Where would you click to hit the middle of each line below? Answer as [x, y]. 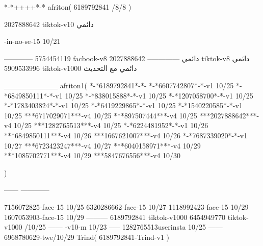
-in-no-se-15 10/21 [32, 41]
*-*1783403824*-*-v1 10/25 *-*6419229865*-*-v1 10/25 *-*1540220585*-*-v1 [123, 105]
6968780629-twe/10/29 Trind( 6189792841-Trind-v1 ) [87, 237]
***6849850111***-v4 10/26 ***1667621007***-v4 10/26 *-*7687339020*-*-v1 [126, 135]
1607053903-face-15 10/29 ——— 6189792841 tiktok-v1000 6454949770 [115, 217]
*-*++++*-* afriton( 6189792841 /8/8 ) [68, 7]
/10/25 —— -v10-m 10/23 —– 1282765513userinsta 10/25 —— [124, 227]
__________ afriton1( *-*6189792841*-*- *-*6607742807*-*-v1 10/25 [119, 85]
